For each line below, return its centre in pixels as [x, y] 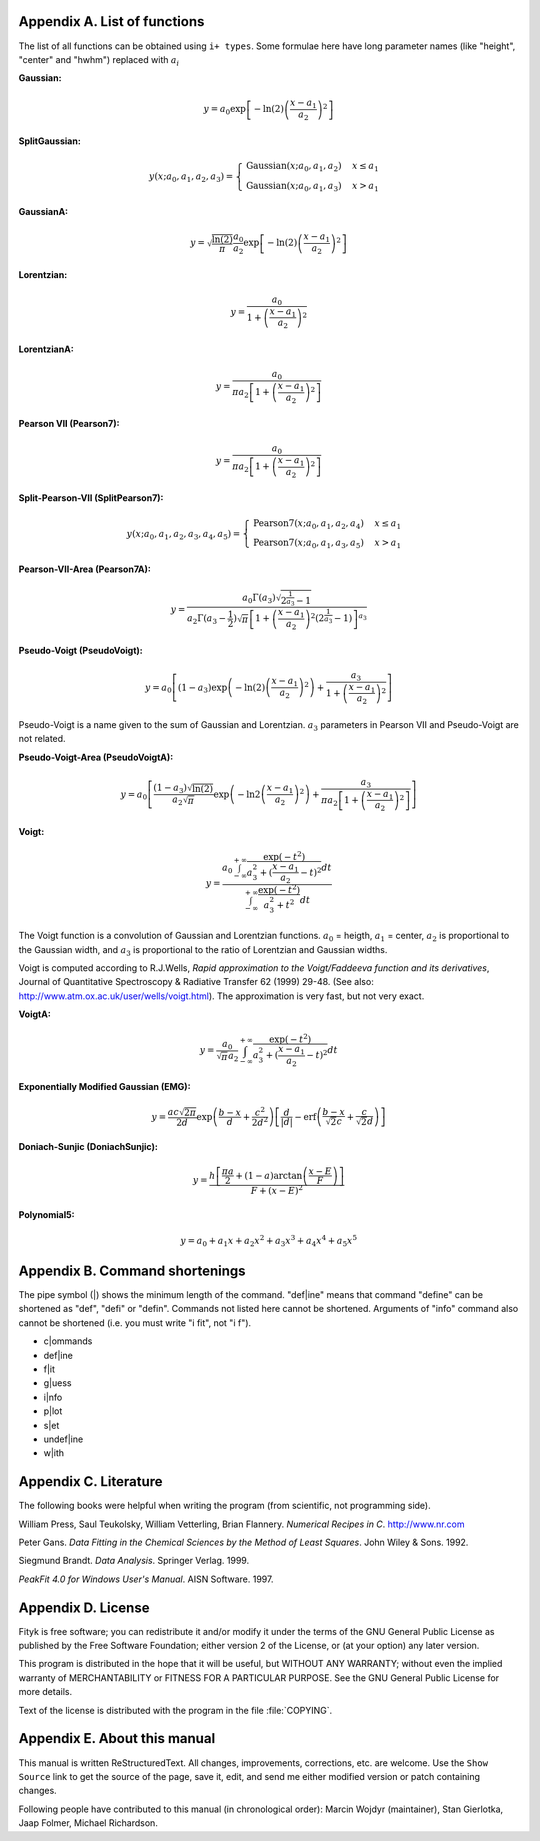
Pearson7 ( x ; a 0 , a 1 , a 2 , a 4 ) [309, 524]
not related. [42, 739]
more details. [45, 1692]
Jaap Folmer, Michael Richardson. [88, 1823]
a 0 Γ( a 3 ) [258, 599]
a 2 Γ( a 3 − [206, 620]
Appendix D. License [84, 1607]
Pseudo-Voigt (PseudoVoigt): [81, 650]
